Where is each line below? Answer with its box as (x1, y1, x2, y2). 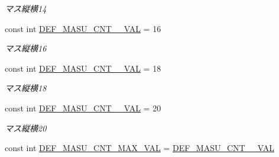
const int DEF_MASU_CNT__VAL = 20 (5, 101, 161, 114)
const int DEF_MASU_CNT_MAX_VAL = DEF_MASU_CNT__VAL (5, 142, 274, 154)
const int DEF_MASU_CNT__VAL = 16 (5, 22, 161, 34)
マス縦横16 (5, 42, 47, 55)
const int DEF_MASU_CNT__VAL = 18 (5, 62, 161, 74)
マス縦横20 (5, 121, 47, 134)
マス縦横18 (5, 82, 47, 94)
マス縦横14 (5, 2, 47, 14)
